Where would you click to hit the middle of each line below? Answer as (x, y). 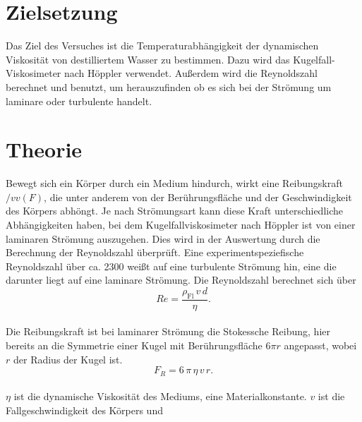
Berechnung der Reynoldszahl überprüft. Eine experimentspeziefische (155, 252)
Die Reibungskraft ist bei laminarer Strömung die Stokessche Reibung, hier (168, 331)
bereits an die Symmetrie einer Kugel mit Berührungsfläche (134, 345)
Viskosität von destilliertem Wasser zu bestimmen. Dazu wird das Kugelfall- (170, 59)
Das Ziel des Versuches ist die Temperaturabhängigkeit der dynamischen (162, 46)
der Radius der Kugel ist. (68, 359)
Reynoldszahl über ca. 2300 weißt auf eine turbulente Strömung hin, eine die (171, 266)
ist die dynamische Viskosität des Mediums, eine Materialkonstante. (160, 396)
